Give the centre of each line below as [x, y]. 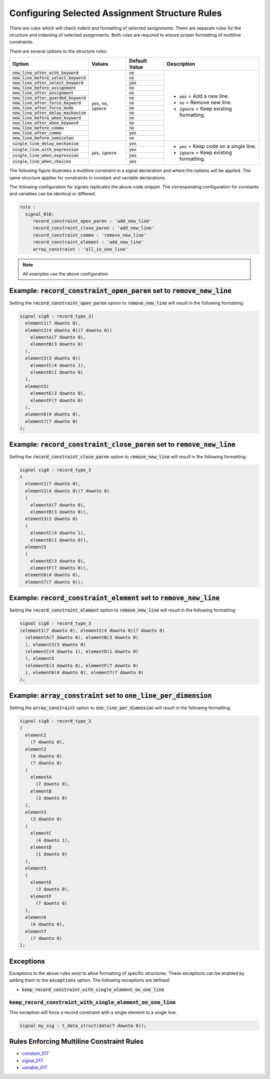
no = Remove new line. [205, 102]
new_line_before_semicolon [43, 138]
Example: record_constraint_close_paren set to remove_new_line [122, 444]
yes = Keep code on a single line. [218, 146]
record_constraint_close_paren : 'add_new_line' [93, 228]
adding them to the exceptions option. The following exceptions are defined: [90, 980]
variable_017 [34, 1067]
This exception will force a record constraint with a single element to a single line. [93, 1012]
